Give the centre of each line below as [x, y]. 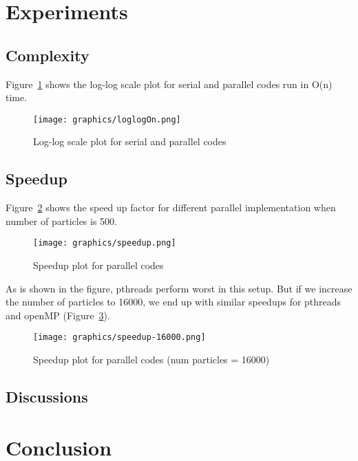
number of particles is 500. [62, 221]
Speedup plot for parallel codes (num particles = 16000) [151, 360]
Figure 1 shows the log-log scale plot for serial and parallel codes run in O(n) [169, 84]
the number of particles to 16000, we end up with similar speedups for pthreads [173, 302]
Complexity [48, 55]
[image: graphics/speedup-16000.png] [119, 337]
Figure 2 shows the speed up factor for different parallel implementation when [171, 207]
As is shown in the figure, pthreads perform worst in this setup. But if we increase [179, 288]
